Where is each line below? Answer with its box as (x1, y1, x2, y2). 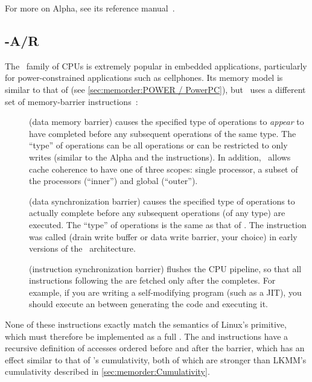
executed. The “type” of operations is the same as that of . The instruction (29, 218, 307, 231)
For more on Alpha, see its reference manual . (5, 2, 175, 14)
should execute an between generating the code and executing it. (29, 298, 268, 310)
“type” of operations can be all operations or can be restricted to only (29, 139, 288, 151)
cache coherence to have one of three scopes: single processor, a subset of (29, 162, 298, 175)
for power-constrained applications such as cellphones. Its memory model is (5, 71, 283, 84)
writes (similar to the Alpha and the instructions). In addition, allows (29, 150, 291, 163)
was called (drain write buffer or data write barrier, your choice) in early (29, 230, 298, 243)
